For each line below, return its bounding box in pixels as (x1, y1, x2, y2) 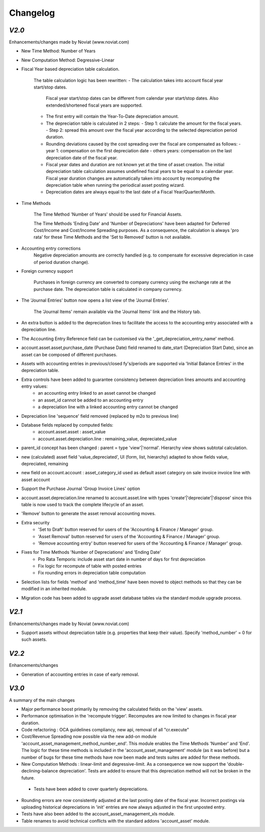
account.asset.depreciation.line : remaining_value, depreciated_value (38, 435, 177, 442)
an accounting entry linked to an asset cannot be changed (38, 390, 156, 396)
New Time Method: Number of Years (21, 48, 96, 54)
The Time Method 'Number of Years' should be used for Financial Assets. (33, 211, 183, 217)
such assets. (21, 636, 47, 642)
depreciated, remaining (21, 460, 69, 466)
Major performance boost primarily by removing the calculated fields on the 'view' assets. (21, 706, 203, 712)
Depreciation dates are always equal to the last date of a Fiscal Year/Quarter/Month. (46, 189, 215, 195)
